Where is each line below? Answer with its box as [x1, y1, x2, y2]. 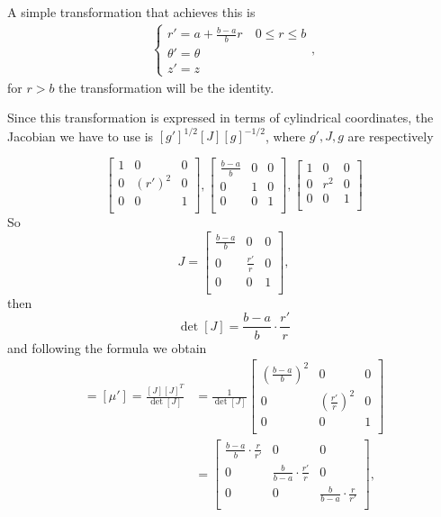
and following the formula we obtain [7, 338, 207, 357]
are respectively [347, 126, 434, 145]
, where [265, 126, 306, 145]
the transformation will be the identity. [58, 77, 274, 96]
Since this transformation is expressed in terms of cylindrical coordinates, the [7, 108, 434, 127]
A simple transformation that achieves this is [7, 3, 256, 21]
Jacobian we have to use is [7, 126, 154, 145]
